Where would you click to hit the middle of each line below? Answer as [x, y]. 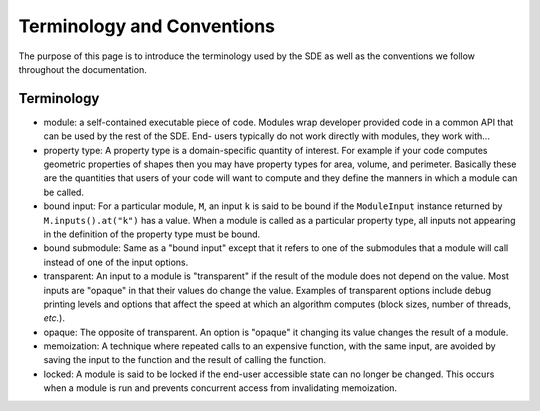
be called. [64, 192]
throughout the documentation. [82, 69]
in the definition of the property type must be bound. [152, 234]
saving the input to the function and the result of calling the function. [185, 360]
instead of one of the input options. [116, 262]
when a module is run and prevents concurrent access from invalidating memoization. [220, 388]
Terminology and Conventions [146, 26]
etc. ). [54, 318]
